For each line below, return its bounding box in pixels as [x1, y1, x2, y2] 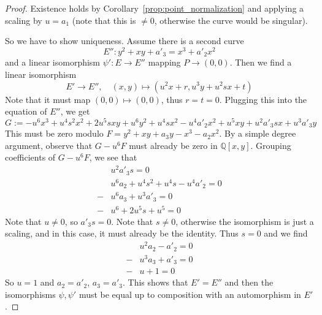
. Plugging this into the [219, 93, 307, 105]
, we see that [89, 151, 137, 164]
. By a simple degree [219, 127, 296, 140]
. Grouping [250, 139, 291, 151]
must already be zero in [129, 139, 218, 151]
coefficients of [5, 151, 56, 164]
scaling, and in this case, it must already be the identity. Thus [5, 227, 239, 240]
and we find [264, 227, 308, 240]
